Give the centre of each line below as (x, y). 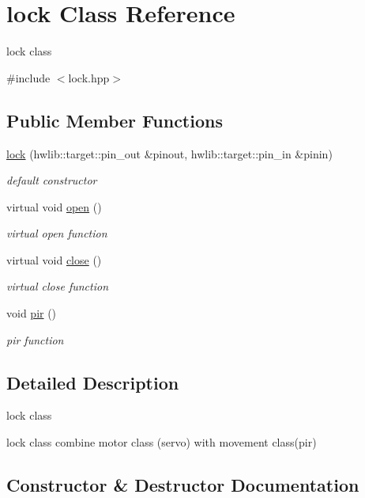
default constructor (52, 180)
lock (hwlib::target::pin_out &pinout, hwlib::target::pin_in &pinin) (169, 153)
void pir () (32, 313)
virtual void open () (54, 206)
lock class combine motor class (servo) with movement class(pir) (162, 442)
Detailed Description (93, 382)
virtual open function (57, 233)
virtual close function (58, 286)
